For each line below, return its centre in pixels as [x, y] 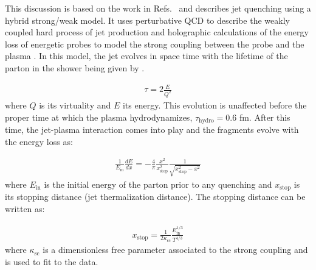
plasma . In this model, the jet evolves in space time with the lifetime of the [146, 56]
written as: [25, 209]
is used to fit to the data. [52, 262]
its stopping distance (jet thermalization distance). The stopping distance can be [155, 197]
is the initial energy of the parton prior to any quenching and [158, 184]
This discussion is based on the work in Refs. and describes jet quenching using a [158, 8]
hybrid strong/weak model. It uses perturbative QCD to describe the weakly [147, 20]
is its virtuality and [75, 105]
